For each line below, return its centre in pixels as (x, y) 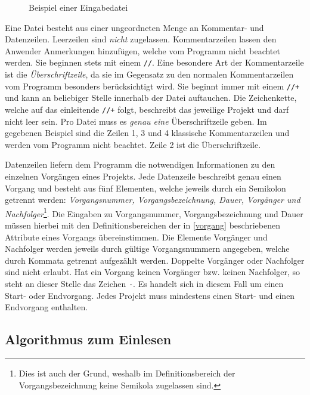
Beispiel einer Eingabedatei (78, 7)
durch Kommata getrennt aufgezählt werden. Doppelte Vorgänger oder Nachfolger (155, 260)
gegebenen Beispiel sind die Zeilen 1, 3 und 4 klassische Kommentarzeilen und (147, 133)
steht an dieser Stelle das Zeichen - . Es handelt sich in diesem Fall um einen (144, 283)
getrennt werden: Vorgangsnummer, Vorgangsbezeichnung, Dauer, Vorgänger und (153, 200)
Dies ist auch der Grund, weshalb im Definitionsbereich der (127, 373)
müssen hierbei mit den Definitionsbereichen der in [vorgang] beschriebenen (142, 225)
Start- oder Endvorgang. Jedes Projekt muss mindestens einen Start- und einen (150, 295)
